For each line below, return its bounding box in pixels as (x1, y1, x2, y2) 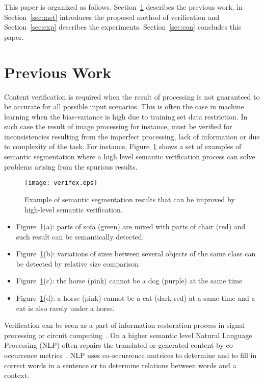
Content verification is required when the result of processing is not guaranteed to (4, 91, 260, 102)
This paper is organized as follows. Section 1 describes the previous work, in (4, 2, 243, 12)
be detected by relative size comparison (16, 258, 139, 269)
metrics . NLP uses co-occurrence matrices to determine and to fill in (39, 350, 257, 361)
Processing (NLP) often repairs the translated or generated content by (4, 340, 224, 350)
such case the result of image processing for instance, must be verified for (4, 121, 232, 132)
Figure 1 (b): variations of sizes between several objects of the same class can (16, 248, 256, 259)
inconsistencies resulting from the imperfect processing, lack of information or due (4, 131, 260, 141)
